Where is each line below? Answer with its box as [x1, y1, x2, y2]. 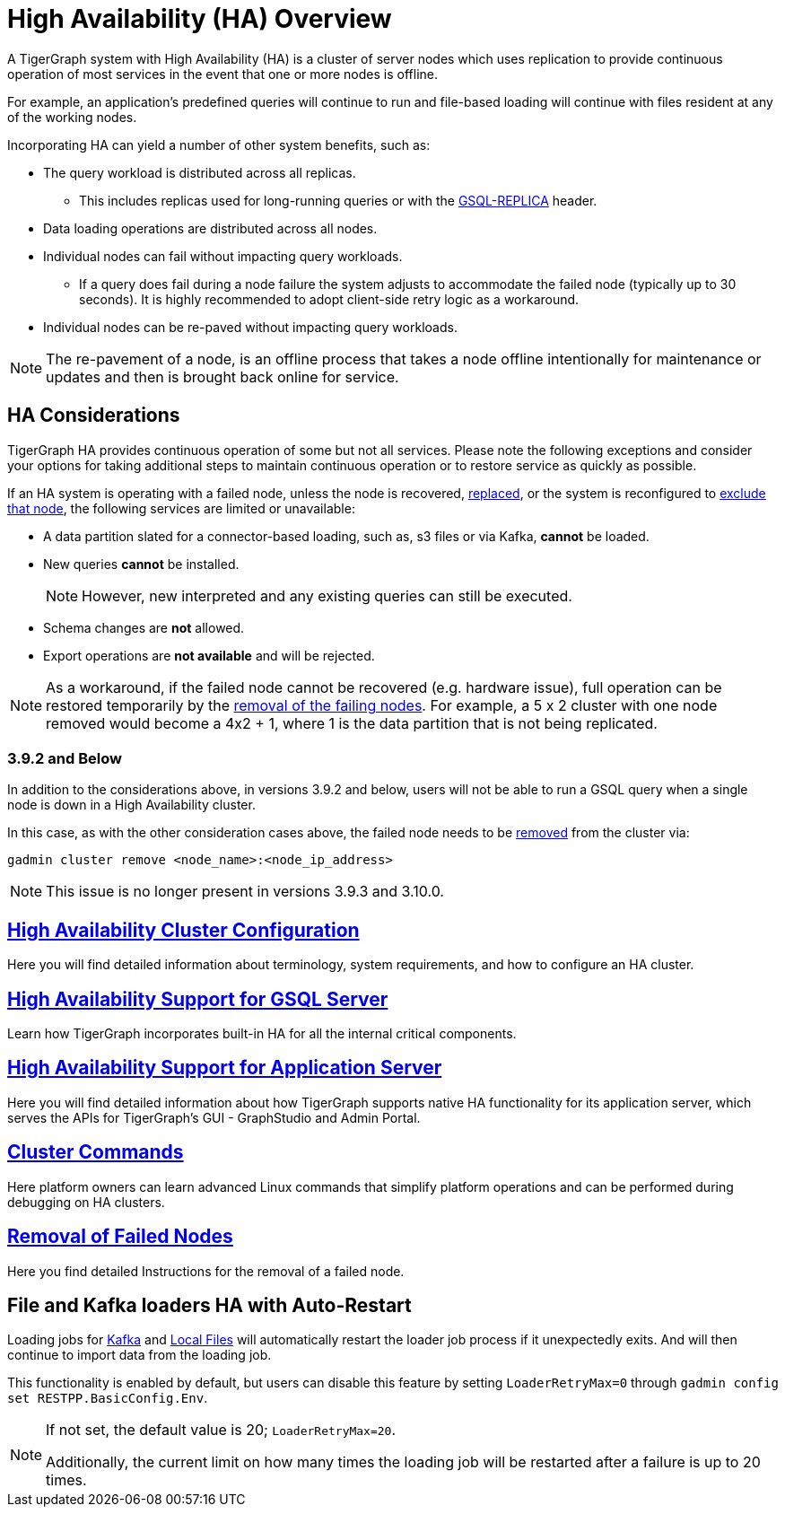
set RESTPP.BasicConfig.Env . [7, 1390, 208, 1406]
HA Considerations [7, 404, 180, 427]
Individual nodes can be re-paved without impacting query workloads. [43, 319, 458, 335]
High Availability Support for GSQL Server [7, 987, 388, 1011]
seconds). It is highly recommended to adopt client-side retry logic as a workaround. [79, 291, 580, 307]
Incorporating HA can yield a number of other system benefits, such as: [7, 136, 431, 153]
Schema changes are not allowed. [43, 619, 245, 635]
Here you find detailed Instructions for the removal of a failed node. [7, 1263, 405, 1279]
